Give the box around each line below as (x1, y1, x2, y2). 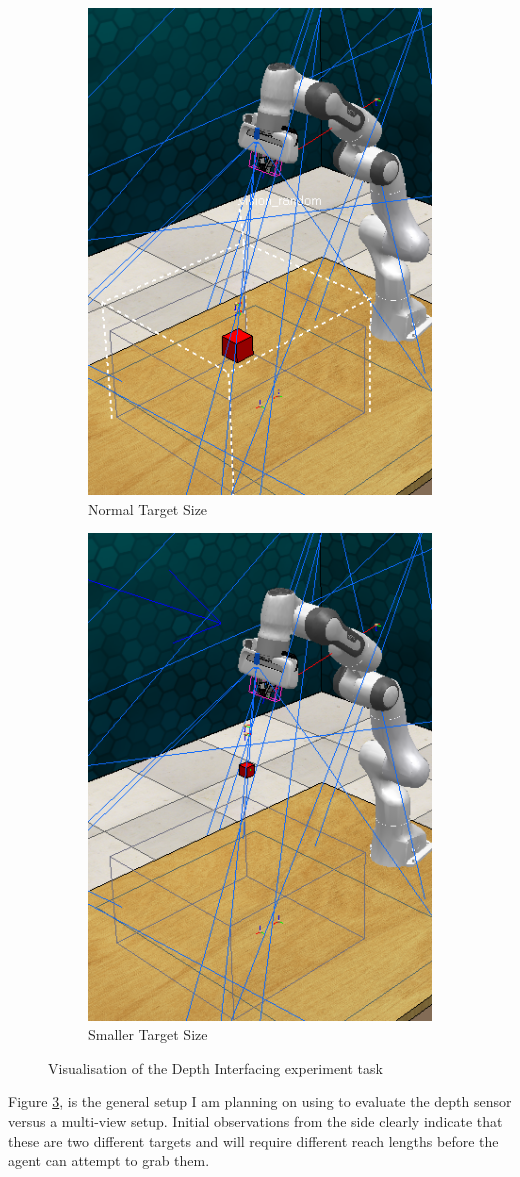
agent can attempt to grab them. (8, 1150, 210, 1171)
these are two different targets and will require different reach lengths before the (8, 1130, 499, 1151)
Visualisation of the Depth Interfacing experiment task (48, 1057, 383, 1078)
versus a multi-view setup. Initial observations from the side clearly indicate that (8, 1111, 503, 1132)
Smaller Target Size (88, 1024, 208, 1045)
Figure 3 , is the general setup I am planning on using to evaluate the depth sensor (8, 1091, 512, 1112)
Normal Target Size (88, 498, 208, 519)
